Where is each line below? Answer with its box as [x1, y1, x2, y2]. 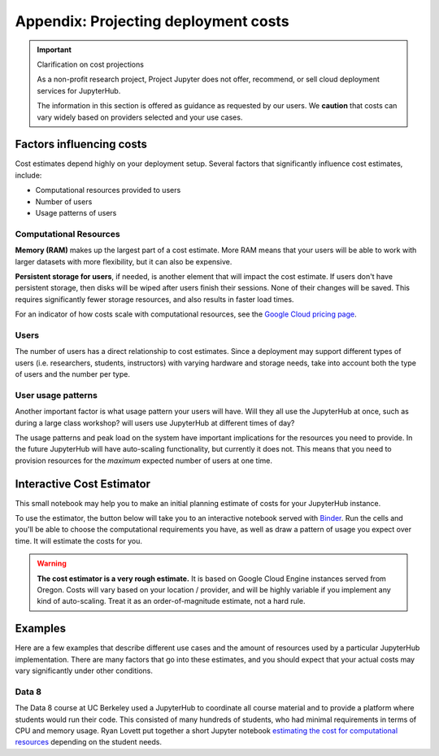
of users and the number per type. [15, 369, 130, 378]
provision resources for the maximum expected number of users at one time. [15, 456, 272, 465]
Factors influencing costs [15, 138, 148, 151]
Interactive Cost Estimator [15, 477, 150, 491]
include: [15, 170, 42, 180]
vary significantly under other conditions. [15, 666, 154, 675]
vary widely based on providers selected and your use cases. [37, 112, 243, 122]
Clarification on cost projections [37, 59, 144, 69]
